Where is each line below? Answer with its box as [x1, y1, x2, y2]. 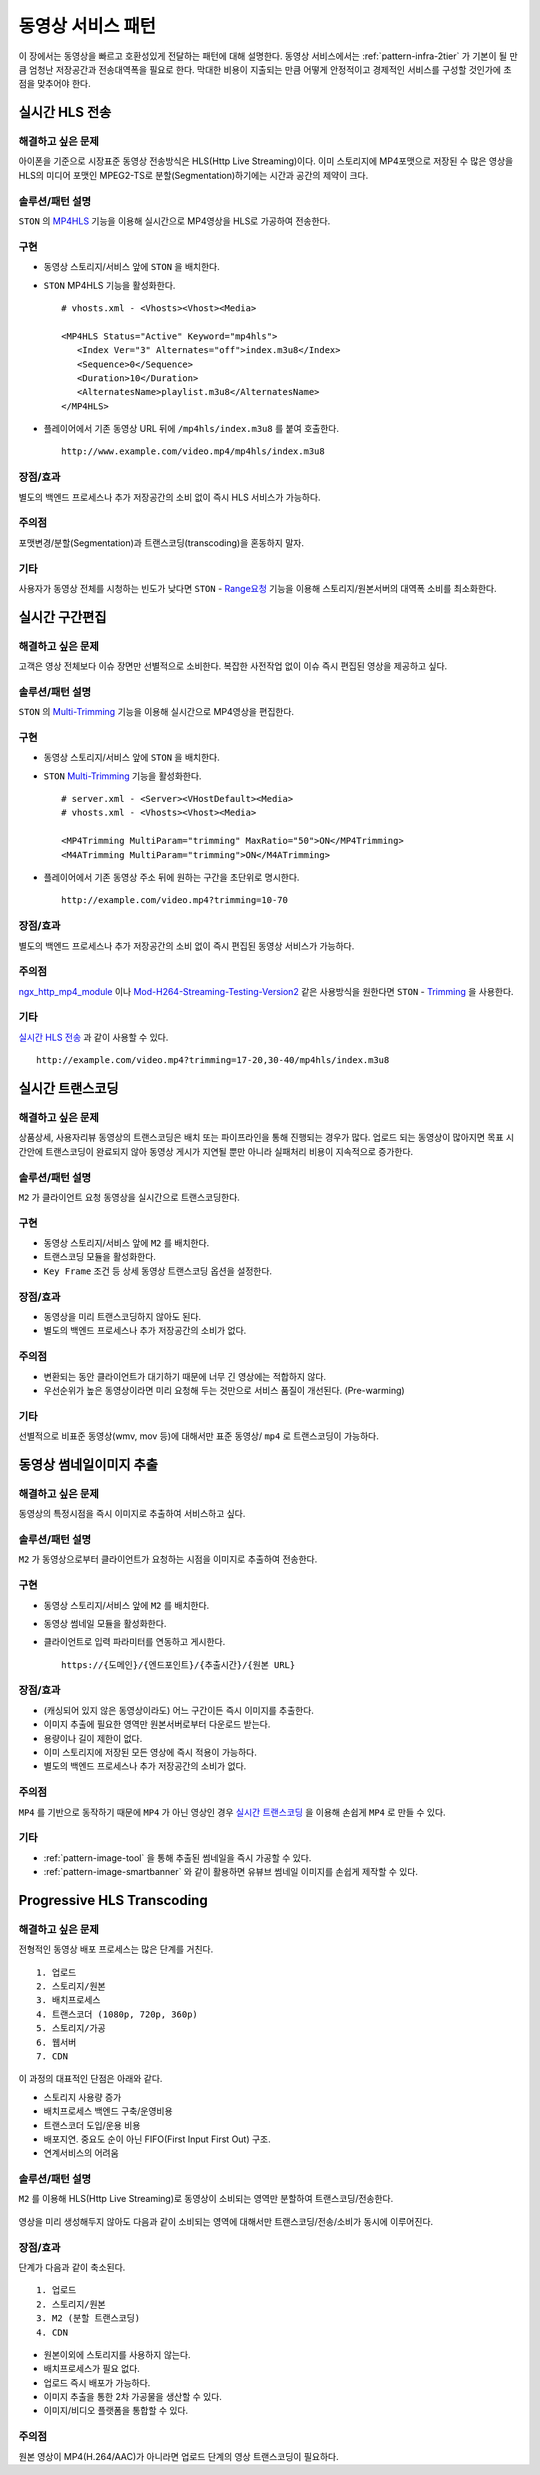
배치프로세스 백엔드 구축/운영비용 [43, 2105, 174, 2117]
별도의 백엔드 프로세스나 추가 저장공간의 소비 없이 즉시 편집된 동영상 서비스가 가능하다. [18, 940, 355, 952]
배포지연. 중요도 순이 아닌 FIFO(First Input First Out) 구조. [43, 2133, 272, 2145]
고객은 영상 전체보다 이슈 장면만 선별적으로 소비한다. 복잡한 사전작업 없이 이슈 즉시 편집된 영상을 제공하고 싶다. [18, 660, 448, 672]
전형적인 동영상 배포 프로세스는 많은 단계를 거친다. [18, 1943, 214, 1955]
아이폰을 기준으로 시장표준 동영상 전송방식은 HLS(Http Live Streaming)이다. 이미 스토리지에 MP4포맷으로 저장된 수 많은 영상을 [18, 155, 514, 167]
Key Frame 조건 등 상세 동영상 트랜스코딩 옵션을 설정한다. [43, 1265, 273, 1277]
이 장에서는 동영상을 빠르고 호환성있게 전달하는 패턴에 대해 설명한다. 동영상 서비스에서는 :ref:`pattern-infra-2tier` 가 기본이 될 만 [18, 50, 519, 62]
